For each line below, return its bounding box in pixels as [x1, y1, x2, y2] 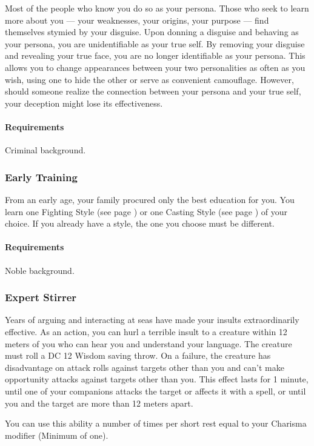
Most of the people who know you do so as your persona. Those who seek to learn [5, 2, 309, 14]
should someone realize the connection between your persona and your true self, [5, 85, 301, 98]
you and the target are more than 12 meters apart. [5, 396, 193, 409]
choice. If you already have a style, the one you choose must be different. [5, 217, 275, 230]
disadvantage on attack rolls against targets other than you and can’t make [5, 361, 284, 373]
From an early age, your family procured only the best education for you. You [5, 193, 295, 205]
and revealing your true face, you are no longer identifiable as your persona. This [5, 49, 306, 62]
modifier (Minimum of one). [5, 428, 109, 441]
